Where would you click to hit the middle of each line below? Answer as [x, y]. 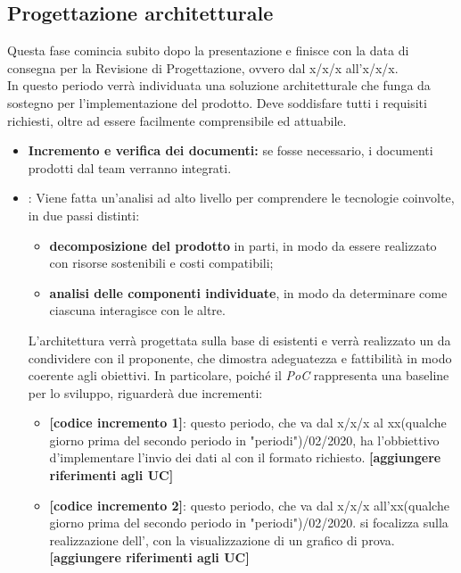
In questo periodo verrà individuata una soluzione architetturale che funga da [219, 85]
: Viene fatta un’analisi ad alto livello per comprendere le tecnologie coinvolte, [241, 198]
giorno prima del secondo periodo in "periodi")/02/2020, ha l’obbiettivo [244, 440]
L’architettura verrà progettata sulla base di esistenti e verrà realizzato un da [239, 340]
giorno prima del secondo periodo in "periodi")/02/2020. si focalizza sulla [249, 523]
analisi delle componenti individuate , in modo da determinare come [248, 292]
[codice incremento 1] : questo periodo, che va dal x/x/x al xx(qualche [248, 423]
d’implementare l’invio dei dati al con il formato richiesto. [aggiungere [245, 457]
